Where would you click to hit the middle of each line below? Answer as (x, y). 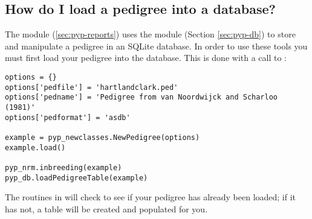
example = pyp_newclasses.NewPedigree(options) (102, 137)
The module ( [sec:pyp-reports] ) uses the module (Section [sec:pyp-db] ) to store (150, 34)
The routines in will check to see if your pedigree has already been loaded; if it (151, 197)
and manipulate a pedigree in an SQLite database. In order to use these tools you (156, 46)
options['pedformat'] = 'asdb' (68, 117)
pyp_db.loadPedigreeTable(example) (76, 178)
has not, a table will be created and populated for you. (106, 208)
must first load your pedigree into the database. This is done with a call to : (146, 58)
